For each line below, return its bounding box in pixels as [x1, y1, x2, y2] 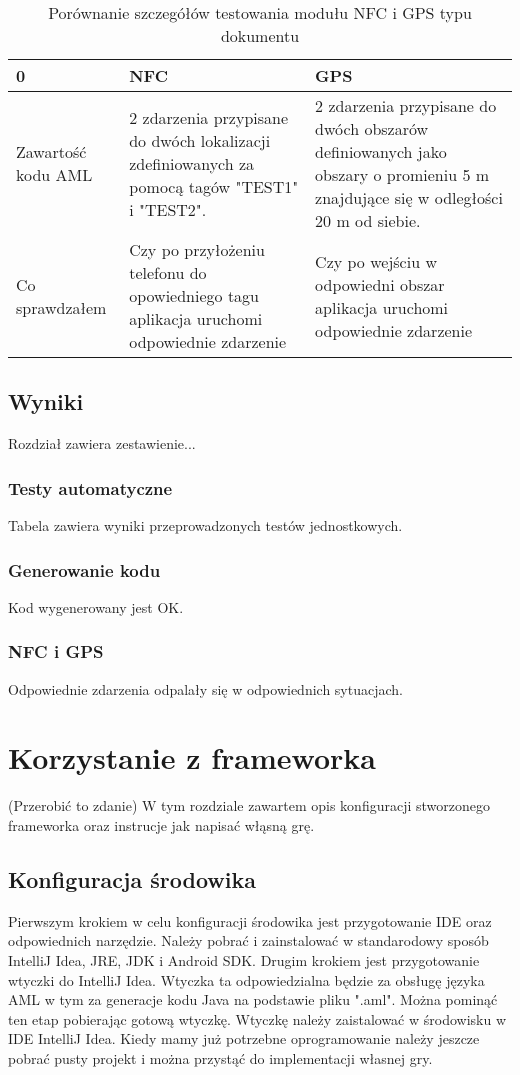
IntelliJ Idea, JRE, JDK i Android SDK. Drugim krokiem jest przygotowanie [8, 949, 480, 970]
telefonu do [129, 261, 207, 284]
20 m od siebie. [315, 209, 421, 232]
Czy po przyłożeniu [129, 238, 265, 261]
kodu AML [16, 163, 93, 186]
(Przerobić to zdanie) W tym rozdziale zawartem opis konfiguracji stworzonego [8, 795, 490, 816]
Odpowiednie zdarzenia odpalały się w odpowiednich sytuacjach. [8, 678, 403, 699]
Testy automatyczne [8, 475, 173, 500]
